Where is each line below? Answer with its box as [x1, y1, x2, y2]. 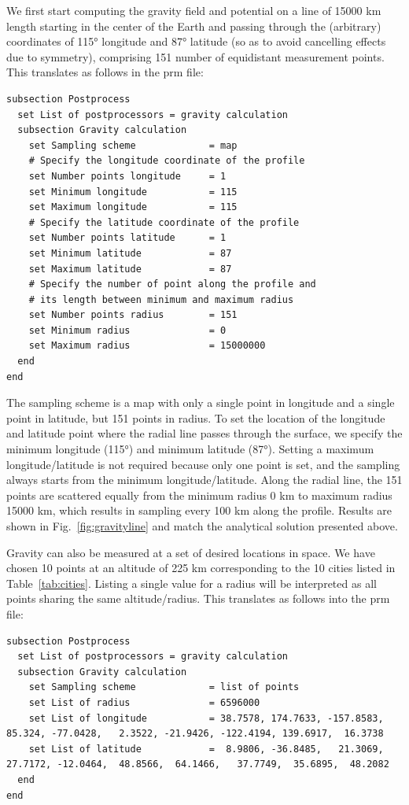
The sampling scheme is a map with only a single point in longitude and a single [6, 394, 395, 411]
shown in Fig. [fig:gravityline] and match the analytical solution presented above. [6, 518, 398, 534]
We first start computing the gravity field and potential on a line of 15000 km [6, 2, 381, 18]
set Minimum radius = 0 [28, 324, 227, 336]
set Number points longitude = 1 [28, 170, 227, 182]
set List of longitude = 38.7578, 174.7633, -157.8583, [28, 712, 384, 724]
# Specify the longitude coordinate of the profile [28, 155, 305, 167]
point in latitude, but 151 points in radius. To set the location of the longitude [6, 409, 385, 426]
